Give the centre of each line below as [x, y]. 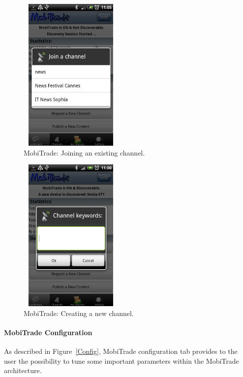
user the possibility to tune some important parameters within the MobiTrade [121, 361]
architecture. [23, 370]
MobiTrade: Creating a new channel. [79, 313]
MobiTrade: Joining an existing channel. [84, 152]
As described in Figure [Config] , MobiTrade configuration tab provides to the [121, 351]
